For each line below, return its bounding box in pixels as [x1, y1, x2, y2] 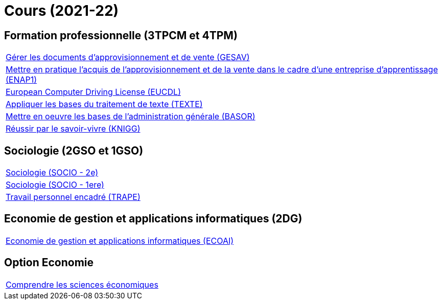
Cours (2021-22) [4, 2, 119, 19]
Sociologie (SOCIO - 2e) [6, 167, 99, 178]
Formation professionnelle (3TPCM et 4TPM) [4, 29, 238, 42]
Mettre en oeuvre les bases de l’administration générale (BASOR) [6, 111, 255, 122]
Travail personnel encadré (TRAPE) [6, 192, 141, 202]
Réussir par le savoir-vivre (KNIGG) [6, 123, 141, 134]
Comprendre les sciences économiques [6, 279, 158, 290]
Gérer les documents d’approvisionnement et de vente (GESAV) [6, 52, 250, 63]
